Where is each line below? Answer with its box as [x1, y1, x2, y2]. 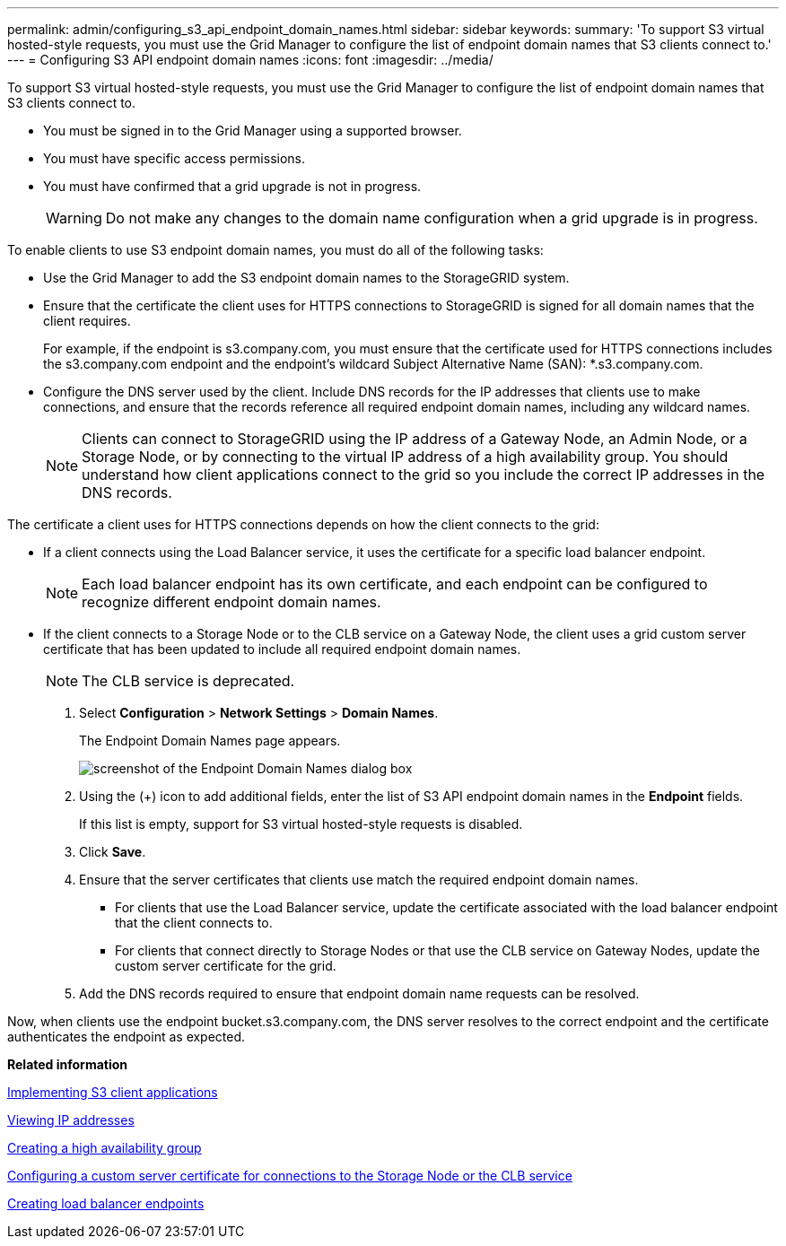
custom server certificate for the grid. [115, 958, 336, 973]
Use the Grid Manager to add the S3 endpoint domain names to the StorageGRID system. [43, 270, 570, 285]
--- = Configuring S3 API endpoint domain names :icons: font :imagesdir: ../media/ [7, 52, 493, 67]
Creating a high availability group [7, 1140, 202, 1155]
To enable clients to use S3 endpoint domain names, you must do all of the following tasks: [7, 242, 544, 257]
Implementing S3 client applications [7, 1085, 218, 1100]
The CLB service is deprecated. [82, 672, 295, 690]
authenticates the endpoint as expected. [7, 1029, 246, 1044]
